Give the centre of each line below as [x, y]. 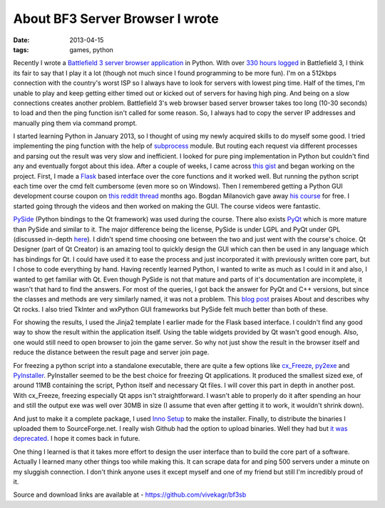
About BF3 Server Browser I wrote [116, 19]
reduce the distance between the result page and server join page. [111, 352]
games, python [92, 49]
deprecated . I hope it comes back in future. [77, 439]
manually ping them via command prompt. [75, 123]
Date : [21, 40]
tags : [21, 49]
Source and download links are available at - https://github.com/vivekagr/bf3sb [130, 495]
